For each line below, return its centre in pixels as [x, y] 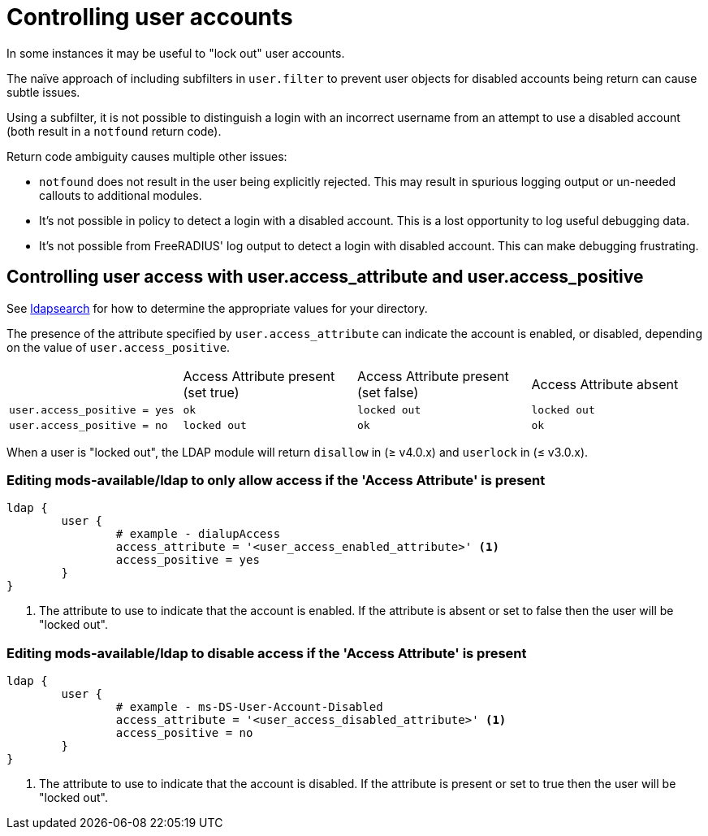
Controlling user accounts [150, 17]
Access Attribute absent [605, 384]
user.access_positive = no [88, 425]
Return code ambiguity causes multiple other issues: [147, 156]
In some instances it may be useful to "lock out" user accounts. [176, 53]
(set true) [211, 392]
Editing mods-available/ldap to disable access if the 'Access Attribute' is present [267, 653]
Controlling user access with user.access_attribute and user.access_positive [325, 277]
